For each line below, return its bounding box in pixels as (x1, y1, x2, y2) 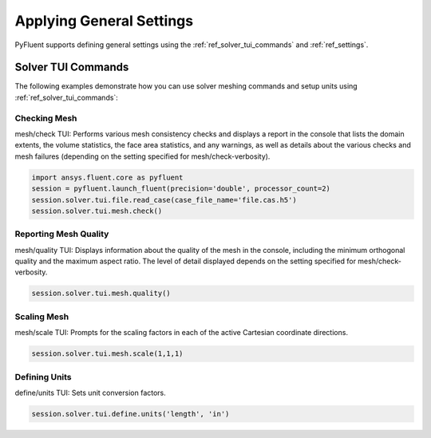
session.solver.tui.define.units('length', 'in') (31, 409, 230, 418)
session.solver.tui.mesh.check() (31, 206, 163, 215)
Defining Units (14, 371, 72, 382)
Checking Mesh (14, 112, 77, 124)
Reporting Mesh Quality (14, 228, 109, 239)
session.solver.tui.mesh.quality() (31, 289, 171, 298)
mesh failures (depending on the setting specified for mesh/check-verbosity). (14, 152, 271, 161)
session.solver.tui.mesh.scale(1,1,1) (31, 349, 184, 358)
